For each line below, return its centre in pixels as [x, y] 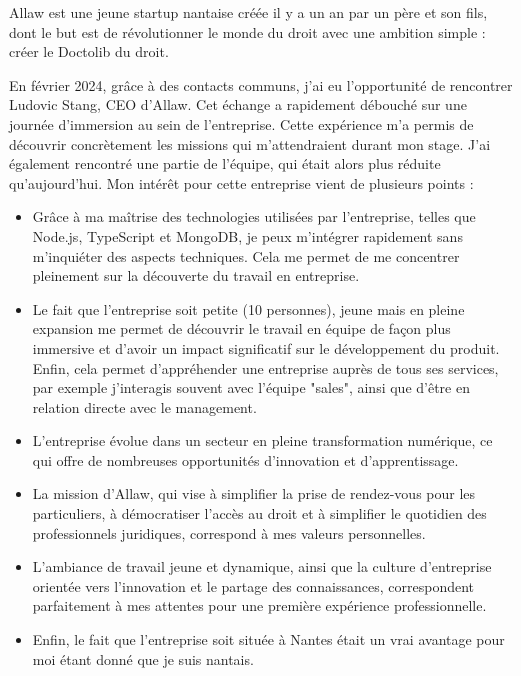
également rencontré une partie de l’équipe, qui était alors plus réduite [225, 163]
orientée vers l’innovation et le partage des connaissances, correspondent [253, 585]
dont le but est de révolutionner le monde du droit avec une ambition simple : [247, 31]
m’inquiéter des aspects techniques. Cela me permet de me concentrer [246, 255]
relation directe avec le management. [144, 406]
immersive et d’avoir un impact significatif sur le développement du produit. [266, 347]
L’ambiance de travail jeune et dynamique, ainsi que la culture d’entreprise [262, 566]
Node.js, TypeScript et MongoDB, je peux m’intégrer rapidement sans [247, 235]
